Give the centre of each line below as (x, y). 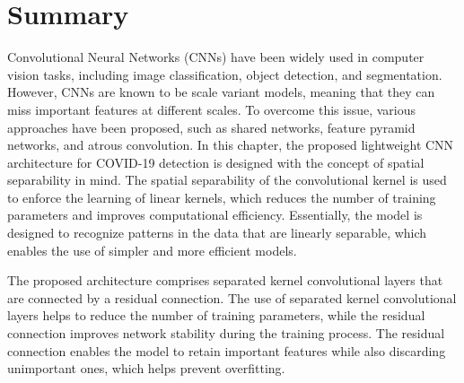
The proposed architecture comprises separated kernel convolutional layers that (225, 280)
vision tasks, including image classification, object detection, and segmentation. (225, 74)
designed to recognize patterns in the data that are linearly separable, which (217, 233)
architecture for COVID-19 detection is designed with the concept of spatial (216, 162)
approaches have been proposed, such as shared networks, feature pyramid (211, 127)
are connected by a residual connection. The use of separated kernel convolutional (232, 297)
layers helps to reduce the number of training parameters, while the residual (216, 315)
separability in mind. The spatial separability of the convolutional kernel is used (227, 180)
